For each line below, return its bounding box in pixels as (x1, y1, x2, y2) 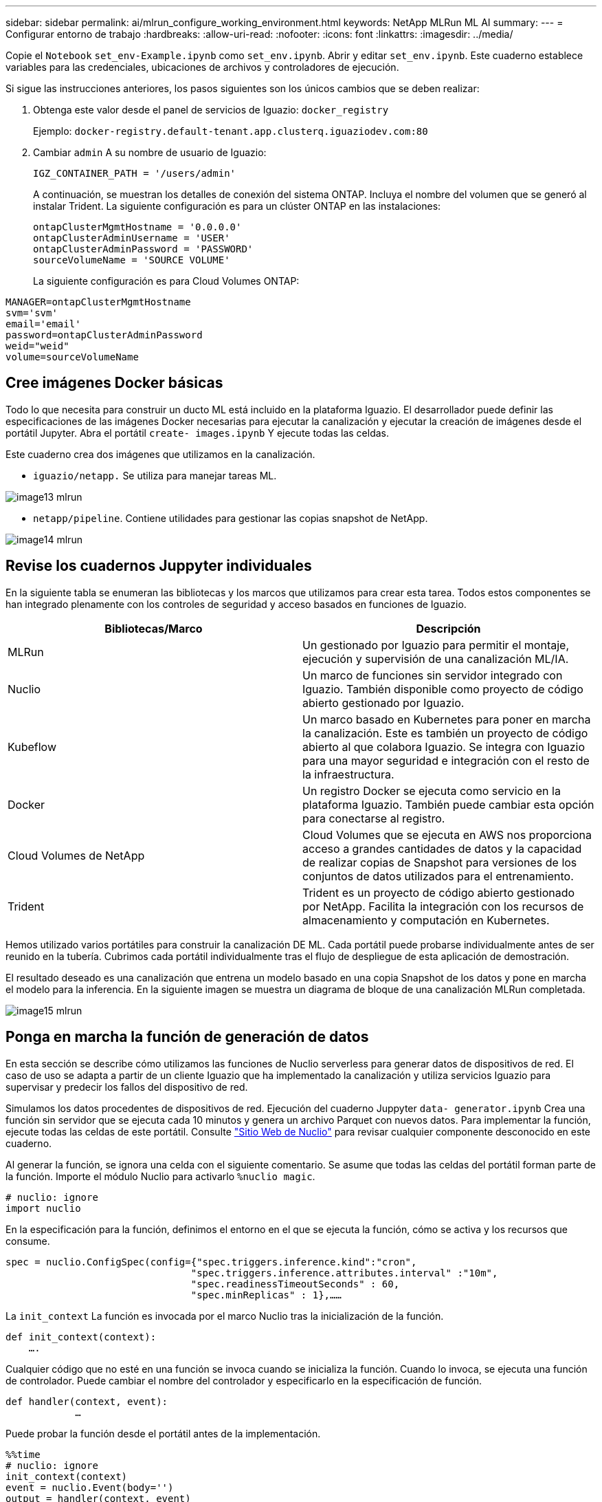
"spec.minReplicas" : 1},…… (190, 1289, 342, 1300)
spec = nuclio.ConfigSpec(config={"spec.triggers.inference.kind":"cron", (5, 1256, 417, 1267)
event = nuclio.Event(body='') (5, 1481, 174, 1493)
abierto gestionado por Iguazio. (302, 695, 465, 710)
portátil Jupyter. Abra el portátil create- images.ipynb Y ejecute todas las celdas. (5, 426, 390, 439)
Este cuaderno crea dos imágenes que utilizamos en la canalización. (5, 448, 315, 460)
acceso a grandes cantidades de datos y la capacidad (302, 841, 582, 856)
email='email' (5, 318, 81, 329)
